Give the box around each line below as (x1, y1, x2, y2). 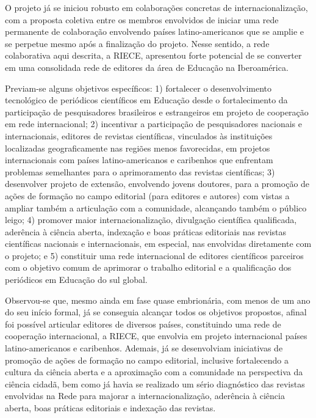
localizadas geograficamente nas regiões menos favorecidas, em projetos (5, 141, 270, 154)
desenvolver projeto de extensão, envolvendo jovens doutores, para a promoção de (5, 177, 310, 190)
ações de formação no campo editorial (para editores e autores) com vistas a (5, 189, 290, 202)
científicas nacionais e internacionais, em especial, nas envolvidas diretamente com (5, 237, 312, 250)
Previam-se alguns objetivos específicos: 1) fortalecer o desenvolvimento (5, 81, 272, 94)
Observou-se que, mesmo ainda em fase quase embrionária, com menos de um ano (5, 293, 311, 306)
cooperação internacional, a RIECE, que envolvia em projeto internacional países (5, 329, 307, 342)
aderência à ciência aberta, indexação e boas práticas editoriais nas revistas (5, 225, 287, 238)
